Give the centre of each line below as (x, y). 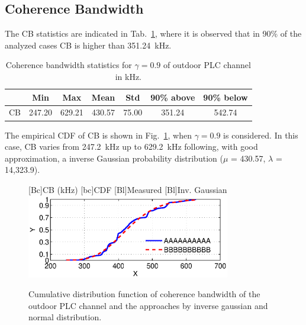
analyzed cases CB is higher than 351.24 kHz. (88, 45)
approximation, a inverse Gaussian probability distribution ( (114, 158)
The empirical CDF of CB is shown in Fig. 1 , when (98, 135)
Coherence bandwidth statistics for (69, 65)
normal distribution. (65, 317)
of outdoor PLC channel (207, 65)
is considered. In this (261, 135)
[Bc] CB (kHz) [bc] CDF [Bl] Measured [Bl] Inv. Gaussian (128, 189)
